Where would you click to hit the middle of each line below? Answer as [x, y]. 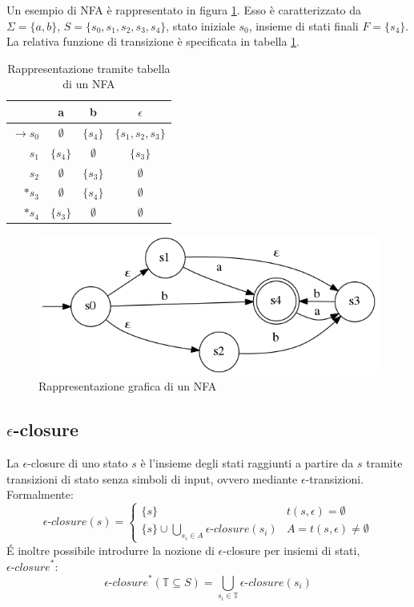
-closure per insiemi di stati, [291, 550]
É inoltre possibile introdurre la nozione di [111, 550]
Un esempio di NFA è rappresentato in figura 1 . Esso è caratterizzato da [184, 10]
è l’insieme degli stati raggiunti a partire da [247, 463]
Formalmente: [40, 494]
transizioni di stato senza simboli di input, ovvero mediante [152, 478]
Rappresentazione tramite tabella [89, 68]
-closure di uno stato [78, 463]
